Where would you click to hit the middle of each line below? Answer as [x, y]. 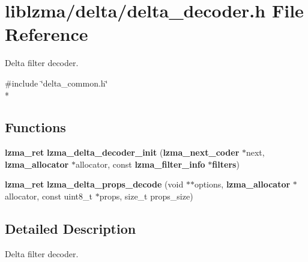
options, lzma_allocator [242, 184]
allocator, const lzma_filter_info [140, 164]
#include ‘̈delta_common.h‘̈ [56, 83]
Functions [35, 127]
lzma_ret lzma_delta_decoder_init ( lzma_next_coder [122, 152]
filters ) [226, 164]
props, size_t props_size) [146, 196]
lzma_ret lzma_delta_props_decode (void [94, 184]
